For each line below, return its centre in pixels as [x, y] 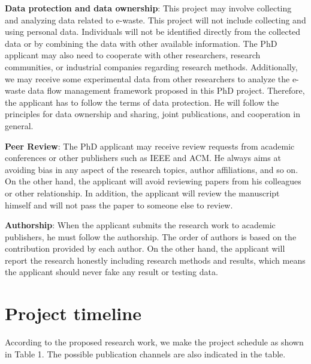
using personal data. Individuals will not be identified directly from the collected [153, 32]
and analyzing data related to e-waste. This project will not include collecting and [155, 20]
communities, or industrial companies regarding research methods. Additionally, [151, 66]
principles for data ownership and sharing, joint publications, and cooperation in [153, 114]
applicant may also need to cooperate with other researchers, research [133, 55]
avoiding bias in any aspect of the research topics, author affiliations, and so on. [152, 169]
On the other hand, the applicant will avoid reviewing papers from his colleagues [153, 181]
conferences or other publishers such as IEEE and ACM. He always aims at [143, 158]
